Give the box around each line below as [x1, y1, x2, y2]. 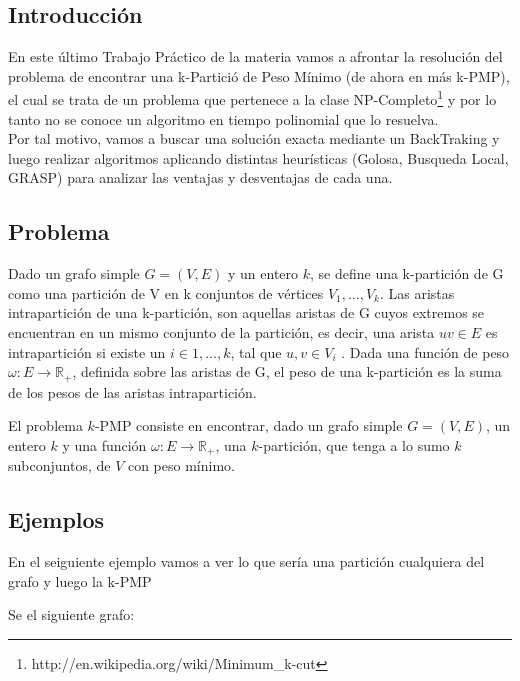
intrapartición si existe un [8, 341, 166, 362]
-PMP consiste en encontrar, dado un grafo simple [94, 415, 403, 436]
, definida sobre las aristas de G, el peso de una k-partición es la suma [72, 361, 502, 382]
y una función [62, 434, 147, 455]
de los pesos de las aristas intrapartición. [8, 381, 257, 402]
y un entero [227, 263, 299, 284]
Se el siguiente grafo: [8, 604, 135, 625]
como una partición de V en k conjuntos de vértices [8, 282, 324, 303]
